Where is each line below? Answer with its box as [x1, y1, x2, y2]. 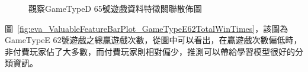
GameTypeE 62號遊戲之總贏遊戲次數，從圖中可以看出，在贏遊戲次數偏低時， [5, 34, 302, 46]
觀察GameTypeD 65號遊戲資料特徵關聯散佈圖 [28, 2, 202, 14]
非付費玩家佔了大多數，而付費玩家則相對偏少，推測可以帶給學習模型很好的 [5, 45, 295, 57]
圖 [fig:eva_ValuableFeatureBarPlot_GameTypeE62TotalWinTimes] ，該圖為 [5, 22, 288, 34]
